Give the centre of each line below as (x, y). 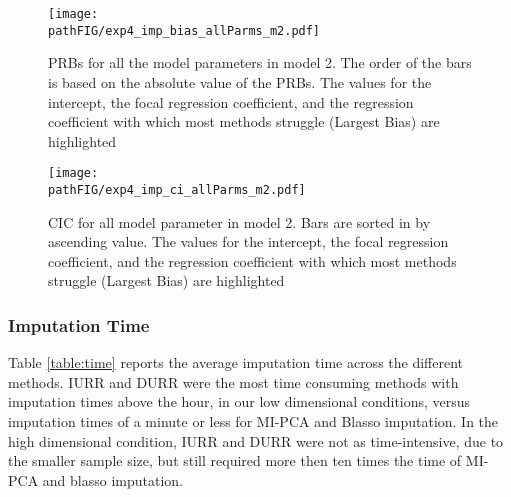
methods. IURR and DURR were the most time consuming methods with (233, 381)
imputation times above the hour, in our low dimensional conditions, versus (239, 401)
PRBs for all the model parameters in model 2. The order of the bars (260, 62)
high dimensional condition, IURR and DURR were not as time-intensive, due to (256, 440)
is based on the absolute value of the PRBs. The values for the (240, 81)
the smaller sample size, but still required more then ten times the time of (235, 460)
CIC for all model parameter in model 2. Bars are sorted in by (239, 221)
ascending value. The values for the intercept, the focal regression (248, 241)
